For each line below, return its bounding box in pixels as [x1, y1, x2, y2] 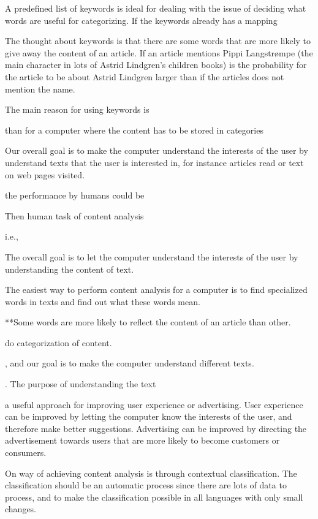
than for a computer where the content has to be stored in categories [5, 123, 263, 136]
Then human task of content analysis [5, 209, 144, 222]
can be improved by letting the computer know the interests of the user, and [5, 410, 292, 423]
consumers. [5, 446, 47, 459]
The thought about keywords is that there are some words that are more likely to [5, 34, 311, 47]
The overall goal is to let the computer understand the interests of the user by [5, 250, 298, 263]
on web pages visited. [5, 168, 85, 181]
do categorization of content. [5, 336, 112, 349]
